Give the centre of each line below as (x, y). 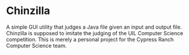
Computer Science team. (36, 46)
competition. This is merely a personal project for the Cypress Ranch (90, 39)
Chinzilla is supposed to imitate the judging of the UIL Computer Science (95, 33)
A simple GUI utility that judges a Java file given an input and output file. (94, 27)
